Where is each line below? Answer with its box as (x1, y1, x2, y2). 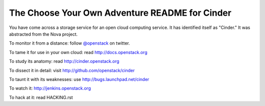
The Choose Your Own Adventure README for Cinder (9, 7, 232, 18)
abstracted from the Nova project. (9, 31, 78, 37)
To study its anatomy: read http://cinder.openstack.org (9, 58, 120, 64)
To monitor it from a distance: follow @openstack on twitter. (9, 40, 130, 46)
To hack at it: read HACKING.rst (9, 94, 73, 100)
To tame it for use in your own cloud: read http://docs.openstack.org (9, 49, 147, 55)
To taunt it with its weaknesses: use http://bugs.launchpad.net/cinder (9, 76, 150, 82)
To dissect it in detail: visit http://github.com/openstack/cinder (9, 67, 135, 73)
